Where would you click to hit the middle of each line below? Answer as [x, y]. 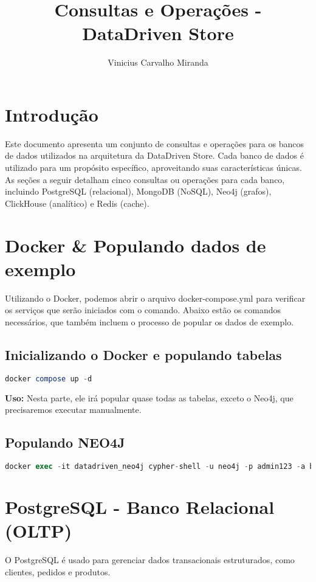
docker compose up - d [49, 379]
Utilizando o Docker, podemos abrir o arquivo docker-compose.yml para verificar [155, 298]
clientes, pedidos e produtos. [58, 571]
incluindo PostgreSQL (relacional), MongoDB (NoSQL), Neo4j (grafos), [138, 191]
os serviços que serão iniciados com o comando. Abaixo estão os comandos [143, 310]
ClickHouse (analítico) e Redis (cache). [77, 203]
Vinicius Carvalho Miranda [158, 62]
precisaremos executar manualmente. [73, 410]
